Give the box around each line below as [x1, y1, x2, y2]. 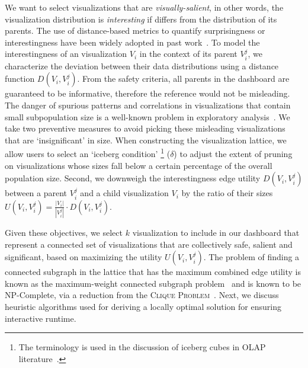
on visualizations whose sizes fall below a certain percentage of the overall [5, 159, 272, 171]
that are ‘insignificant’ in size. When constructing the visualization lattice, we [5, 133, 287, 146]
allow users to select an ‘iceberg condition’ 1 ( [5, 146, 171, 160]
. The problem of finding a [203, 251, 300, 263]
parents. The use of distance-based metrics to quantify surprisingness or [5, 24, 265, 37]
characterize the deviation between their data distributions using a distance [5, 59, 279, 72]
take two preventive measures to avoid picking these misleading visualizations [5, 122, 285, 135]
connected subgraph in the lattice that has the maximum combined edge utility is [5, 265, 301, 278]
